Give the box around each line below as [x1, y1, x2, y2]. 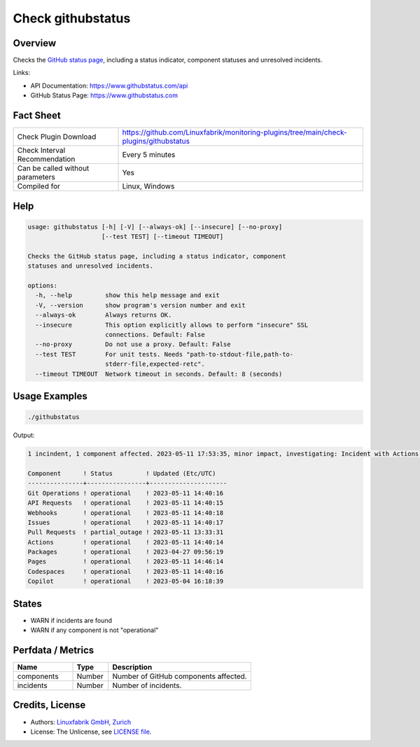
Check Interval [17, 146, 66, 156]
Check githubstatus [13, 11, 131, 26]
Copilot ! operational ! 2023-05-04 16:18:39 [27, 577, 224, 585]
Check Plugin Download [17, 132, 97, 142]
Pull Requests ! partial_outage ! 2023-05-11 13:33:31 [27, 528, 224, 536]
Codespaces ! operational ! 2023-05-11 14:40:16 [27, 568, 224, 575]
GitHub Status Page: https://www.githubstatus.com [30, 91, 178, 100]
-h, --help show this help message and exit [35, 292, 220, 299]
